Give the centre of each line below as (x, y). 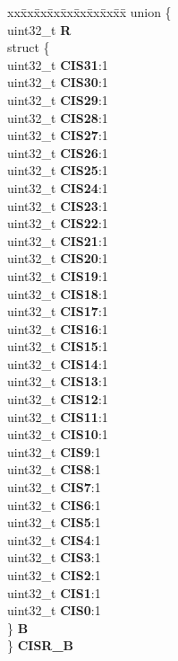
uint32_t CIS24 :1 (58, 187)
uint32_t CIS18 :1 (58, 293)
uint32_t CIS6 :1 (54, 504)
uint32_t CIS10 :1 (58, 434)
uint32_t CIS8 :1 (54, 469)
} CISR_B (41, 645)
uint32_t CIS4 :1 (54, 539)
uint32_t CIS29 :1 (58, 99)
